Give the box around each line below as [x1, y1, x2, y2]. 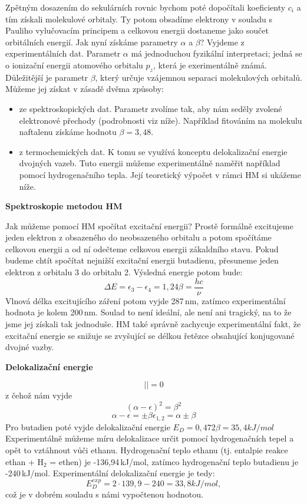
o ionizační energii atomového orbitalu [5, 58, 143, 71]
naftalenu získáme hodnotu [19, 126, 117, 138]
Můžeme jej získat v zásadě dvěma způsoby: [5, 83, 164, 95]
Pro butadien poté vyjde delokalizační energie [5, 420, 170, 433]
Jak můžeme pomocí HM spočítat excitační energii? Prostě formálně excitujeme [5, 219, 293, 232]
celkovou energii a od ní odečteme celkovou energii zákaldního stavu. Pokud [5, 242, 279, 255]
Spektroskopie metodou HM [5, 200, 123, 212]
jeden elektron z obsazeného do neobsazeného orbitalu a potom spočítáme [5, 231, 272, 243]
